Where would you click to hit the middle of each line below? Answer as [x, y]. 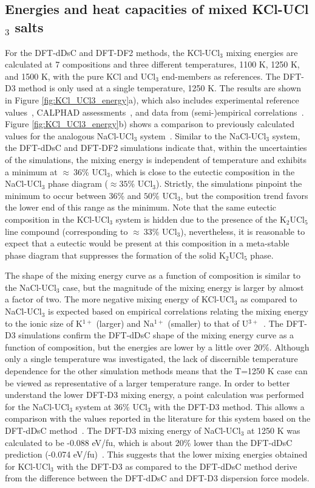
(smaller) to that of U [208, 323]
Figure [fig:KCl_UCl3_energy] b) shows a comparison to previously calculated [150, 124]
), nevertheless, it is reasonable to [243, 231]
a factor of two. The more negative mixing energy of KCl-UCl [120, 299]
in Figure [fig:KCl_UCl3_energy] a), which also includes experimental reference [152, 99]
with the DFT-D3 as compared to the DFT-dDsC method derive [177, 466]
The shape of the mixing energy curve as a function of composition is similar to [153, 275]
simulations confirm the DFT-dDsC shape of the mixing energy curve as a [156, 335]
